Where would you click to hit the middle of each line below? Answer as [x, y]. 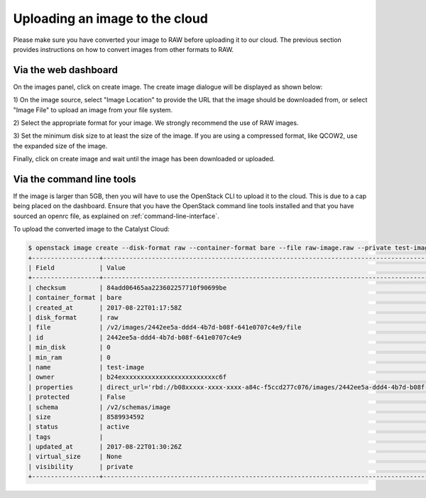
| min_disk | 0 [70, 347]
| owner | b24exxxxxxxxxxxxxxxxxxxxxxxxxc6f [127, 377]
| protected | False [77, 397]
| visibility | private [81, 466]
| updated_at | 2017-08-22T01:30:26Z [105, 447]
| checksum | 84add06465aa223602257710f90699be [127, 287]
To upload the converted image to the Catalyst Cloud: [91, 229]
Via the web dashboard [66, 70]
